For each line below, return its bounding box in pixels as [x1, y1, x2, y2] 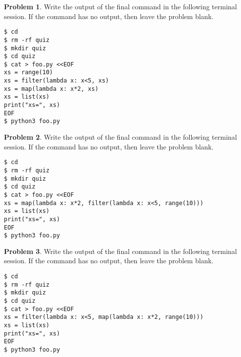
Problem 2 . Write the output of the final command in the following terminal [4, 132, 237, 142]
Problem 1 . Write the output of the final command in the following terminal [4, 1, 237, 11]
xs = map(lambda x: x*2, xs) [4, 85, 99, 92]
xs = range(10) [4, 69, 53, 76]
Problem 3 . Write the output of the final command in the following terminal [4, 246, 237, 256]
